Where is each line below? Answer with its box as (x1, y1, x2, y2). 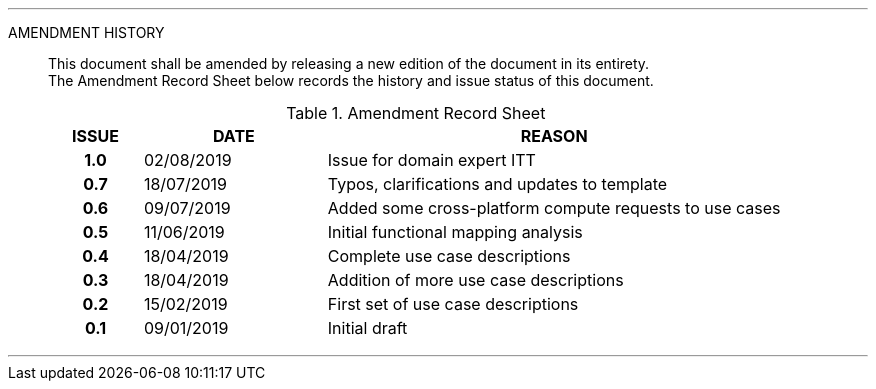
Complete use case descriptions (327, 246, 571, 266)
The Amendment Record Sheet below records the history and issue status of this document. (48, 72, 654, 89)
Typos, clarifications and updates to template (327, 174, 668, 194)
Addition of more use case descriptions (327, 270, 624, 290)
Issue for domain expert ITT (327, 150, 536, 170)
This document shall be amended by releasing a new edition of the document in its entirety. (48, 55, 650, 72)
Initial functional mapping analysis (327, 222, 583, 242)
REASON (520, 126, 588, 146)
